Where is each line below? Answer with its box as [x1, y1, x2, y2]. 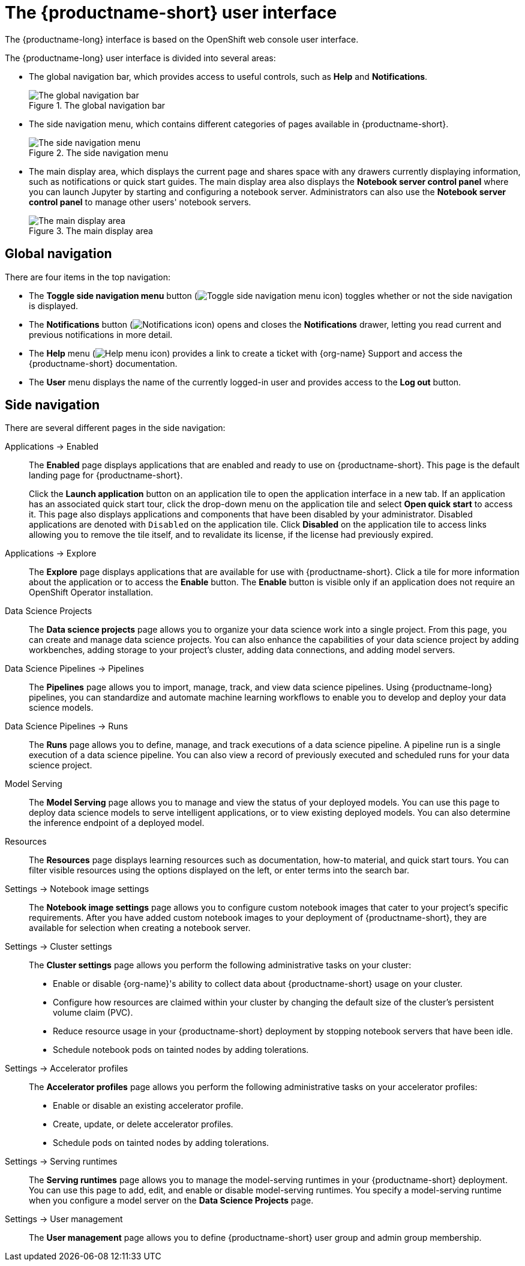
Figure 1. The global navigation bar [29, 100, 166, 110]
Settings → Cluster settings [5, 941, 112, 952]
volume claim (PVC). [53, 1007, 133, 1018]
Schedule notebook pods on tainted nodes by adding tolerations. [53, 1044, 309, 1055]
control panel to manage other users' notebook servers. [29, 196, 251, 207]
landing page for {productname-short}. [29, 470, 183, 481]
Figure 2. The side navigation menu [29, 147, 169, 158]
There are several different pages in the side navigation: [5, 423, 226, 433]
